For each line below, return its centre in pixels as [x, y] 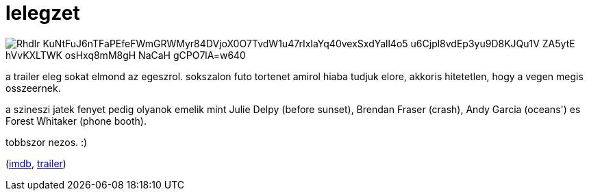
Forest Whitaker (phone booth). [76, 121]
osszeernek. [33, 88]
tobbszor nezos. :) [47, 142]
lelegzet [43, 13]
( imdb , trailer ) [36, 163]
